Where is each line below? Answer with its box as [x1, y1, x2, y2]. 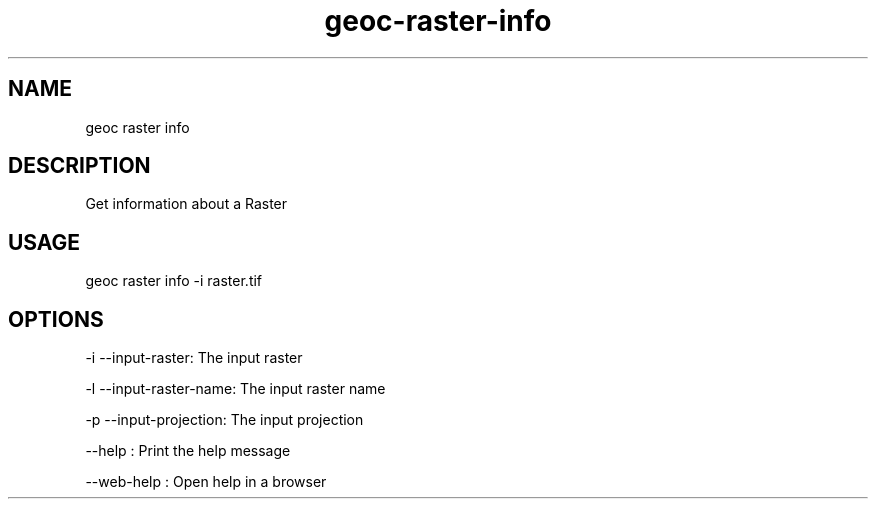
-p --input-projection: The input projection [85, 411, 364, 429]
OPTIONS [8, 306, 104, 332]
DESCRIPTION [8, 153, 151, 179]
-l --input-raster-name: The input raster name [85, 380, 386, 398]
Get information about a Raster [85, 195, 288, 213]
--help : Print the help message [85, 442, 291, 460]
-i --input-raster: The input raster [85, 349, 303, 367]
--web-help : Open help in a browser [85, 473, 327, 491]
